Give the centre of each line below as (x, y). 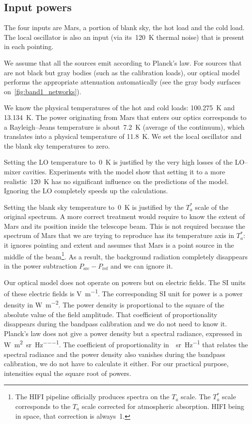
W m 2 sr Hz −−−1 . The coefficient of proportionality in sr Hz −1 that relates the (126, 344)
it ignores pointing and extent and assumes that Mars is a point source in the (119, 245)
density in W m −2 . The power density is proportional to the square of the (114, 304)
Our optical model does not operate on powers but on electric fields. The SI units (125, 282)
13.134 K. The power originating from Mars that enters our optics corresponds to (125, 117)
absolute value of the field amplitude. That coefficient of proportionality (111, 314)
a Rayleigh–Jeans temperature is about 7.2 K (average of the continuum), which (124, 127)
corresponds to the (43, 406)
